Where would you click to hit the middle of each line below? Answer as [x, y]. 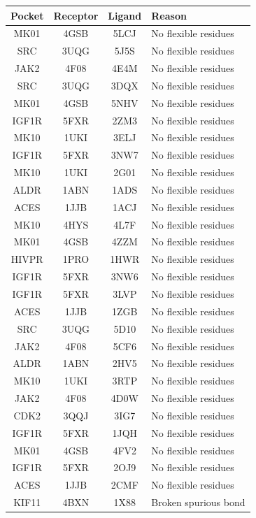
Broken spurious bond [198, 502]
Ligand [125, 15]
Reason [169, 15]
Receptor [76, 15]
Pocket [27, 15]
